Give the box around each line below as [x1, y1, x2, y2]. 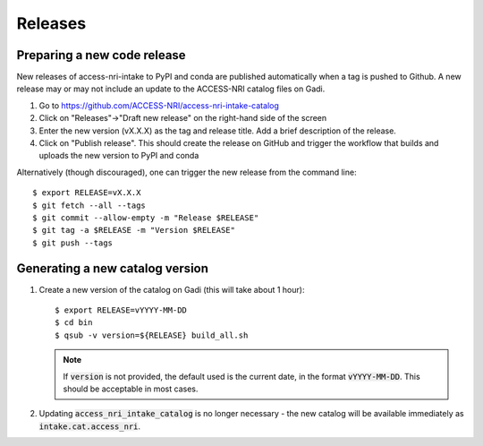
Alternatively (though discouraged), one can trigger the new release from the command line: [16, 167, 357, 177]
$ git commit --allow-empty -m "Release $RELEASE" [32, 212, 259, 223]
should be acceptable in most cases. [63, 383, 199, 394]
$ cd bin [55, 318, 93, 328]
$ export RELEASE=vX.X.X [32, 188, 141, 198]
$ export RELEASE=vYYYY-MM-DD [55, 305, 188, 315]
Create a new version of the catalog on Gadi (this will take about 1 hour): [38, 284, 305, 295]
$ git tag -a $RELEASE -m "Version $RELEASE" [32, 225, 236, 236]
